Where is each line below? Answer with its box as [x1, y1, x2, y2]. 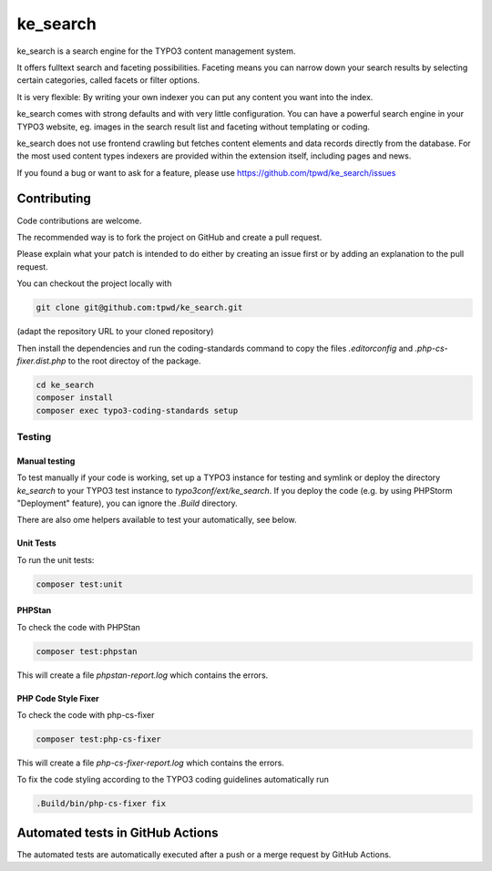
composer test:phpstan [36, 646, 138, 656]
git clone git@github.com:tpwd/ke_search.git [36, 302, 243, 313]
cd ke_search [36, 379, 95, 390]
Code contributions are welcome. [16, 215, 142, 226]
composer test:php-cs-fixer [36, 734, 161, 744]
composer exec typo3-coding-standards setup [36, 405, 239, 415]
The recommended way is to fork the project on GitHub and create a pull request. [16, 231, 323, 242]
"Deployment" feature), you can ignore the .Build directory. [16, 497, 239, 508]
